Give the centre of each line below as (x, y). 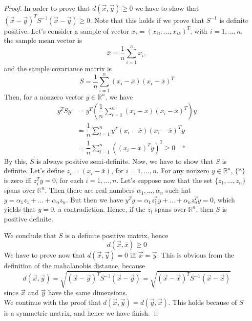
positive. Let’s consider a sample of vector (67, 30)
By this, (16, 161)
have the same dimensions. (88, 292)
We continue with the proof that (52, 302)
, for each (69, 180)
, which (224, 199)
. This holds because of (203, 302)
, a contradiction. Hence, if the (100, 209)
